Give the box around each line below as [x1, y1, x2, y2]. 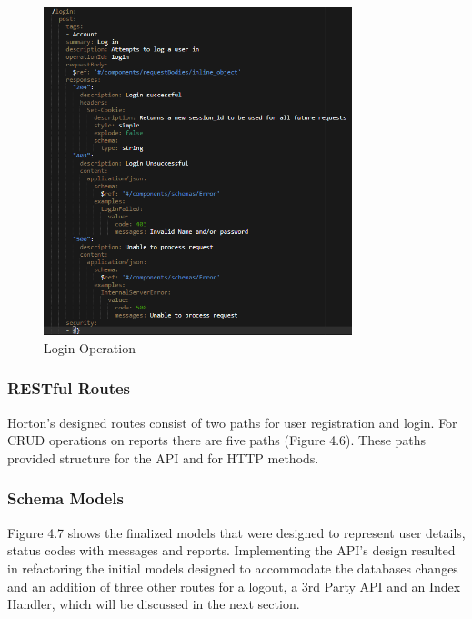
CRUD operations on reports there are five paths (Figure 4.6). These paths [7, 431, 427, 450]
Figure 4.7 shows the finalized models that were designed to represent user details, [7, 523, 466, 542]
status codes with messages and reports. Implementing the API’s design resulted [7, 541, 456, 560]
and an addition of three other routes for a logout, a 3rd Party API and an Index [7, 576, 461, 595]
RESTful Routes [7, 377, 131, 400]
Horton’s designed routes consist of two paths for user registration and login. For [7, 412, 457, 431]
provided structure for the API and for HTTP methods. [7, 448, 319, 467]
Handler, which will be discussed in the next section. [7, 594, 300, 614]
